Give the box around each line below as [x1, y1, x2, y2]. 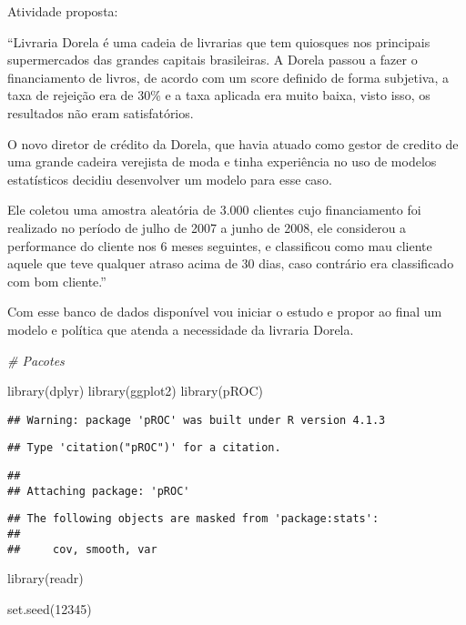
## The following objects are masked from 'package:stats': [7, 512, 380, 526]
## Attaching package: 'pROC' [7, 484, 190, 498]
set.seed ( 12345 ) [7, 599, 92, 618]
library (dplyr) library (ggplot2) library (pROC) [7, 381, 263, 400]
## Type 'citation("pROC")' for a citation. [7, 441, 281, 455]
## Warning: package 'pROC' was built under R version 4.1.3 [7, 413, 386, 427]
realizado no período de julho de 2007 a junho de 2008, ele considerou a [7, 217, 407, 237]
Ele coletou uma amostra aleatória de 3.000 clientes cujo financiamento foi [7, 200, 421, 219]
